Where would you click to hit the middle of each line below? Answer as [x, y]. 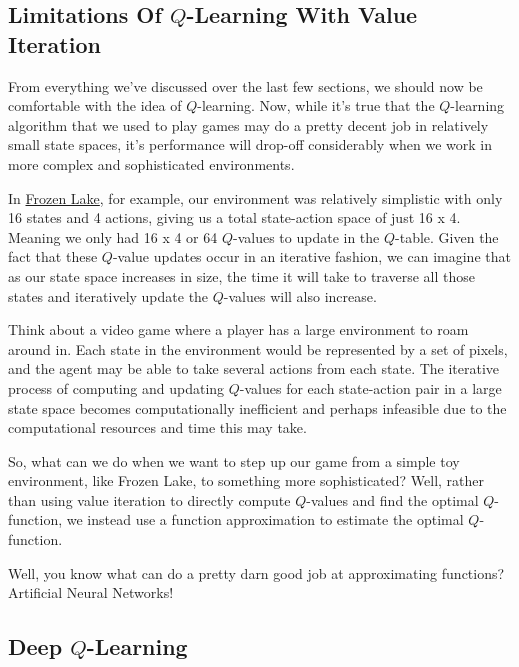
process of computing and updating [116, 387]
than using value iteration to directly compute [149, 499]
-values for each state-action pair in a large [370, 387]
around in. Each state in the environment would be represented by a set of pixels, [258, 348]
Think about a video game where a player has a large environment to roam [238, 329]
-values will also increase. [300, 295]
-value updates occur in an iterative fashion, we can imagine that [311, 256]
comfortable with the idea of [95, 105]
